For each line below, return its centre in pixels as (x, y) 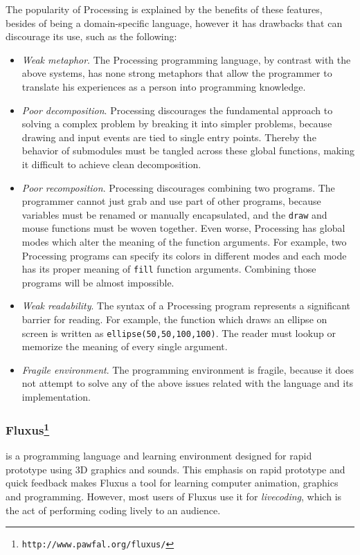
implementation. (56, 397)
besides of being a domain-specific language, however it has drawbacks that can (174, 22)
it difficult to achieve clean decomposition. (111, 164)
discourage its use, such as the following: (91, 36)
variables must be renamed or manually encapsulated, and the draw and (174, 214)
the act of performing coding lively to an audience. (113, 510)
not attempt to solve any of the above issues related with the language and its (188, 383)
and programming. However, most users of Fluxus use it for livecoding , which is (174, 497)
